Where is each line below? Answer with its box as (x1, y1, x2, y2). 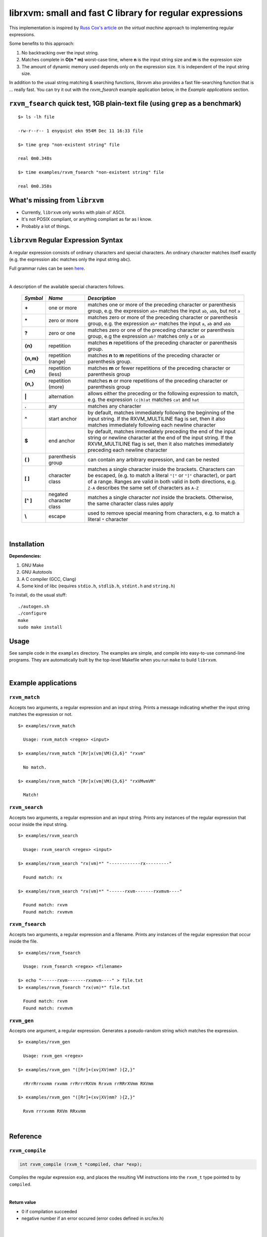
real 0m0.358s (18, 183, 52, 189)
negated (48, 490, 68, 497)
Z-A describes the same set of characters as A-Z (87, 484, 199, 491)
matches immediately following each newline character (87, 421, 216, 428)
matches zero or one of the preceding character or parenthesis (87, 327, 235, 333)
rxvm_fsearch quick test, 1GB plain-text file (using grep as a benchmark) (9, 99, 242, 108)
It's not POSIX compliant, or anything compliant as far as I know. (21, 216, 152, 222)
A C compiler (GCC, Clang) (21, 576, 77, 582)
